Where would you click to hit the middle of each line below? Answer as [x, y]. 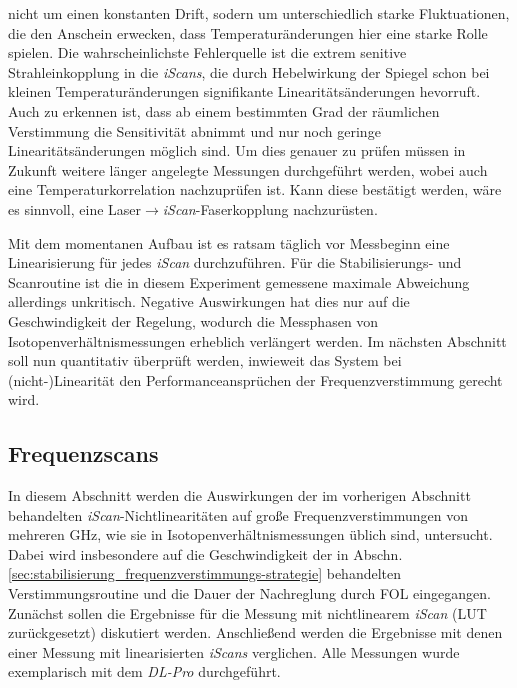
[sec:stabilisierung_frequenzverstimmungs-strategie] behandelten [205, 573]
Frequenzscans [83, 453]
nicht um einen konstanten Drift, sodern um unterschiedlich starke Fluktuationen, [259, 13]
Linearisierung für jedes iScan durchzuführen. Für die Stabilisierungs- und [235, 262]
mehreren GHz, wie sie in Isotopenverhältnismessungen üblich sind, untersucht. [250, 534]
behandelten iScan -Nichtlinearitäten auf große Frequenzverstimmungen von [238, 514]
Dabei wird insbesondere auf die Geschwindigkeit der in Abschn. [205, 553]
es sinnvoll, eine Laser [75, 208]
